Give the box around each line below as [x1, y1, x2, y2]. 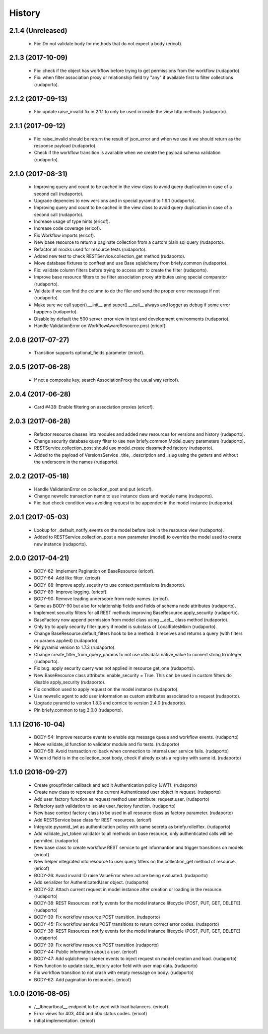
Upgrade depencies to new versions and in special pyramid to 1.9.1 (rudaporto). [34, 198, 196, 204]
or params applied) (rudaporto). [34, 637, 99, 643]
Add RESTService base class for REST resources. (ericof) [34, 817, 152, 823]
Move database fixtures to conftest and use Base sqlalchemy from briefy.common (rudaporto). [34, 260, 228, 266]
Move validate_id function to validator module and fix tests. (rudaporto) [34, 741, 180, 747]
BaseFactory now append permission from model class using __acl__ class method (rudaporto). [34, 617, 229, 622]
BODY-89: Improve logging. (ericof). [34, 589, 108, 595]
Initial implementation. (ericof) [34, 1018, 95, 1024]
